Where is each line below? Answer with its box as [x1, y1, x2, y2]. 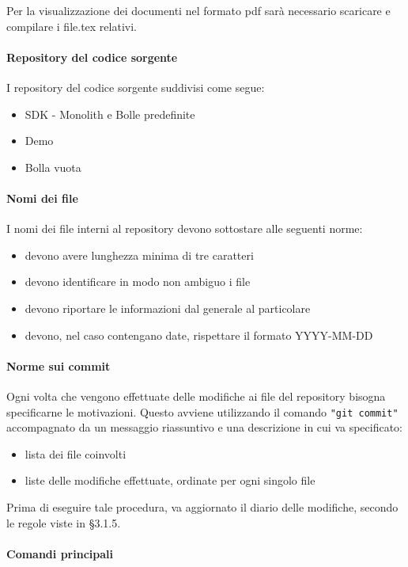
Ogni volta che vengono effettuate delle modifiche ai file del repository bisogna [6, 387, 386, 404]
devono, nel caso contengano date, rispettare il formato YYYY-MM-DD [25, 326, 373, 343]
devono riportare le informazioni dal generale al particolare [25, 299, 311, 316]
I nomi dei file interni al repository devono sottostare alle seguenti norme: [6, 220, 363, 237]
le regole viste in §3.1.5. [6, 514, 121, 531]
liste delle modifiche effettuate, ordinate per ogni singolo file [25, 472, 315, 489]
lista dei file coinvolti [25, 445, 127, 462]
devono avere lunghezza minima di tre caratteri [25, 246, 254, 263]
